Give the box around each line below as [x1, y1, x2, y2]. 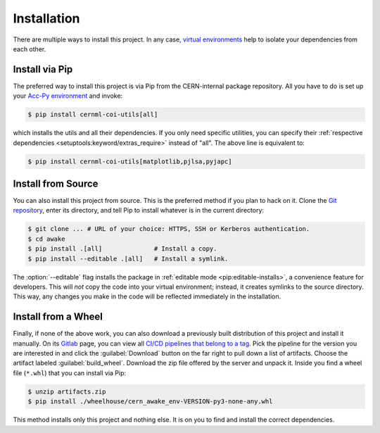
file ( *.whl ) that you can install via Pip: [13, 368, 127, 377]
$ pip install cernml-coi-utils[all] [27, 111, 158, 119]
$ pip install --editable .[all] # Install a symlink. [27, 254, 229, 263]
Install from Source [13, 177, 99, 189]
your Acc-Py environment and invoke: [13, 92, 123, 100]
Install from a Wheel [13, 310, 103, 323]
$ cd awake [27, 234, 65, 243]
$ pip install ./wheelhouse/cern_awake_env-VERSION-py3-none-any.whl [27, 398, 273, 406]
